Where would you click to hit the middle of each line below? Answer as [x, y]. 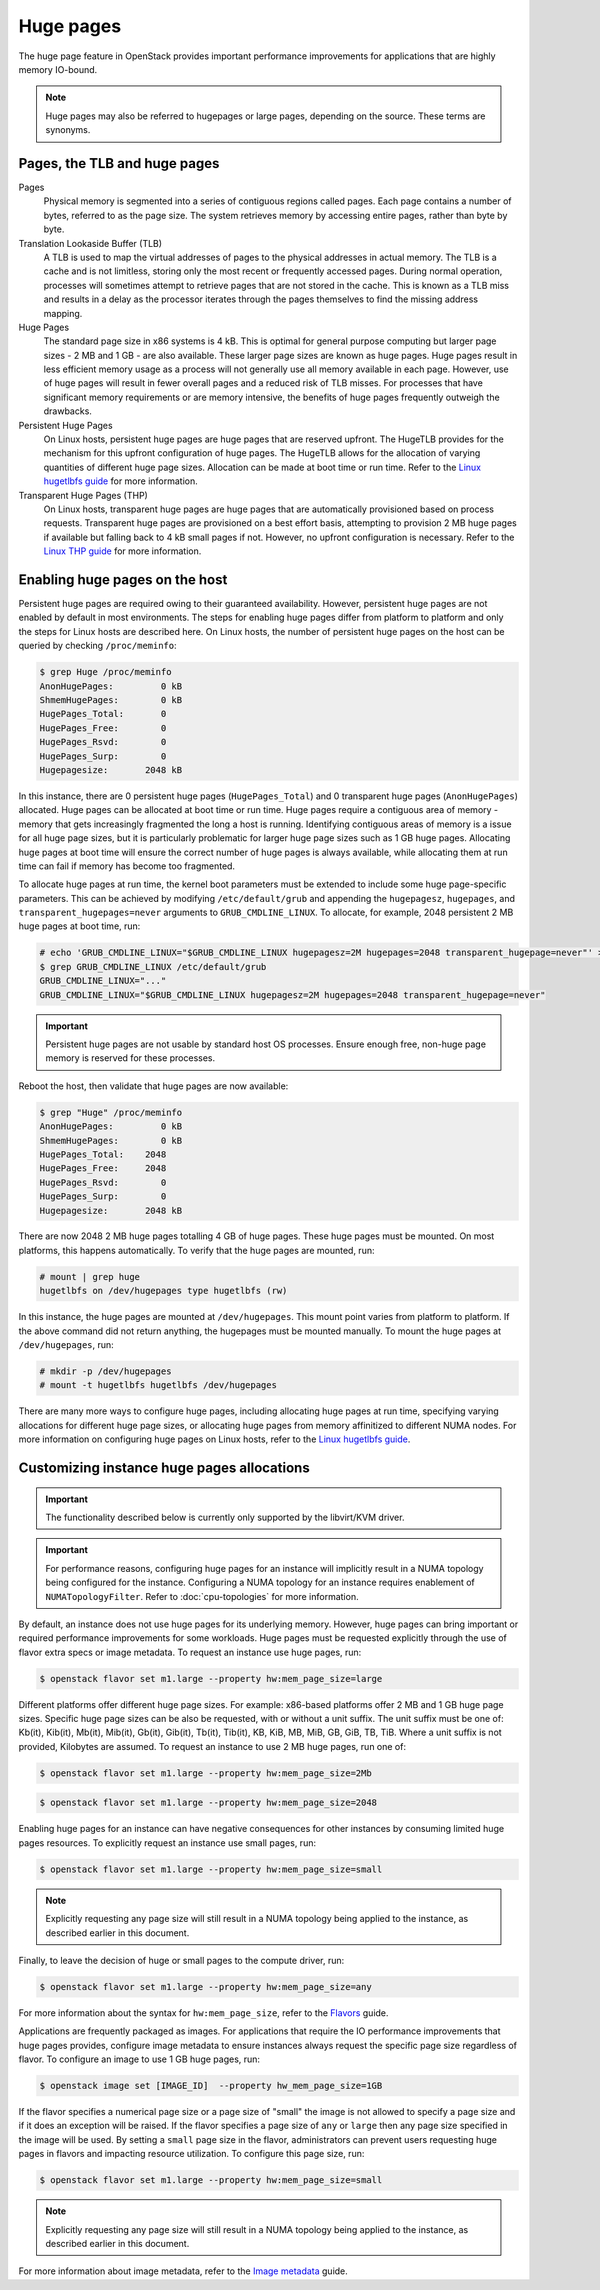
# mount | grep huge [89, 1276]
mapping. [63, 313]
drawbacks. [67, 411]
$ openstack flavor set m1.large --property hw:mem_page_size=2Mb [205, 1773]
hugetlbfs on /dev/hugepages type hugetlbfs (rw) [163, 1291]
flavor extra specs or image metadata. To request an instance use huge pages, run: [190, 1652]
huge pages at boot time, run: [79, 926]
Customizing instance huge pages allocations [164, 1467]
